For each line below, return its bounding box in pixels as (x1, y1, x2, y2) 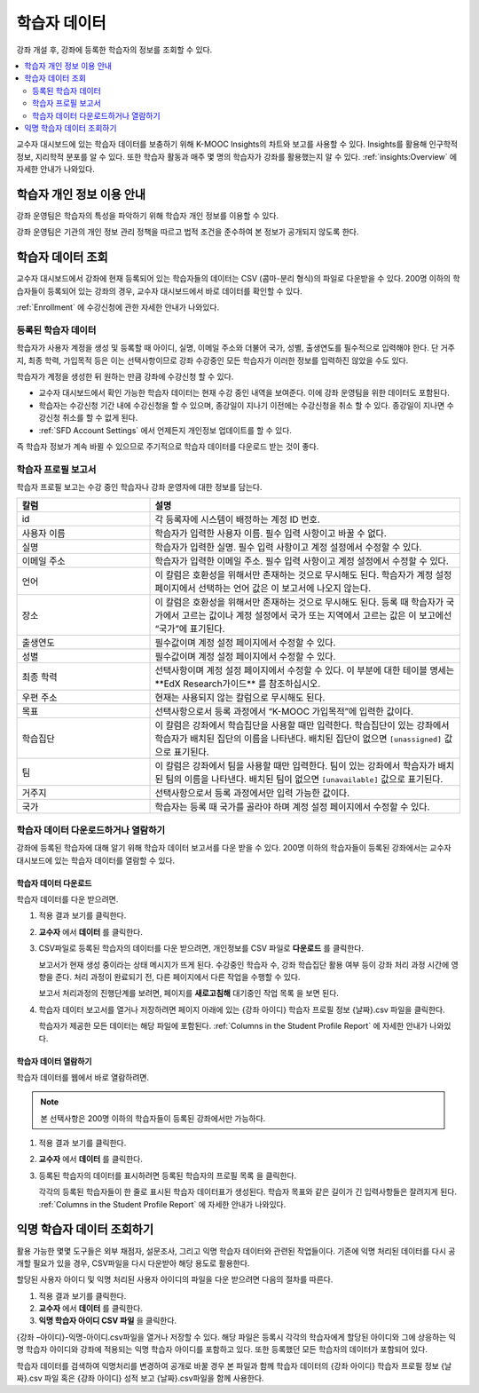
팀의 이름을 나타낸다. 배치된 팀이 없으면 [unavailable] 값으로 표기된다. (165, 773, 444, 786)
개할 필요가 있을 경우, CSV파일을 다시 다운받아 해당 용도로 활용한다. (16, 1257, 250, 1269)
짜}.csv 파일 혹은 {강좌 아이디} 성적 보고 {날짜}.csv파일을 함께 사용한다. (16, 1373, 264, 1384)
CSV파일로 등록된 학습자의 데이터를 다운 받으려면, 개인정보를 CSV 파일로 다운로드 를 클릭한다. (38, 943, 364, 954)
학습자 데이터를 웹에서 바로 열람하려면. (16, 1072, 150, 1082)
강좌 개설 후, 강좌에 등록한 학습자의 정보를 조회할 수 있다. (16, 44, 213, 55)
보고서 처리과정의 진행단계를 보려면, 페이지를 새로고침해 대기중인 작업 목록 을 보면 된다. (38, 988, 339, 999)
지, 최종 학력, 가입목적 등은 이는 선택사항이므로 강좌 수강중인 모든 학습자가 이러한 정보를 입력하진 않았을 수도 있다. (16, 355, 409, 366)
